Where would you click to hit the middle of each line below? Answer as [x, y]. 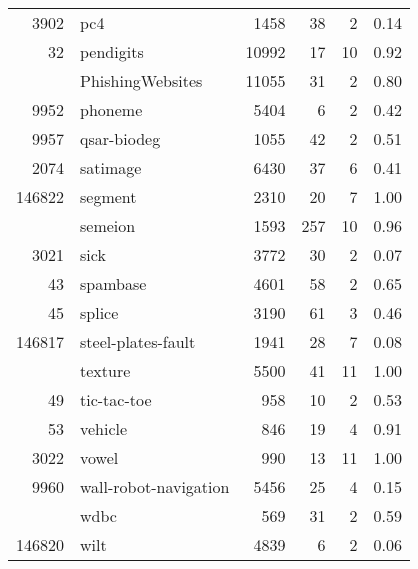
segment [108, 196]
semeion [108, 225]
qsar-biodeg [120, 138]
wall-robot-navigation [155, 486]
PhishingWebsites [141, 80]
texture [105, 370]
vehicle [104, 428]
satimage [111, 167]
